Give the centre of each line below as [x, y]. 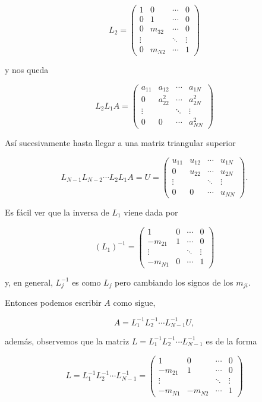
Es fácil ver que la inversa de [57, 212]
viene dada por [151, 212]
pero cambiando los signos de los [174, 282]
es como [86, 282]
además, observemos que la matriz [67, 341]
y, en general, [29, 282]
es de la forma [231, 341]
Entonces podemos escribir [53, 303]
